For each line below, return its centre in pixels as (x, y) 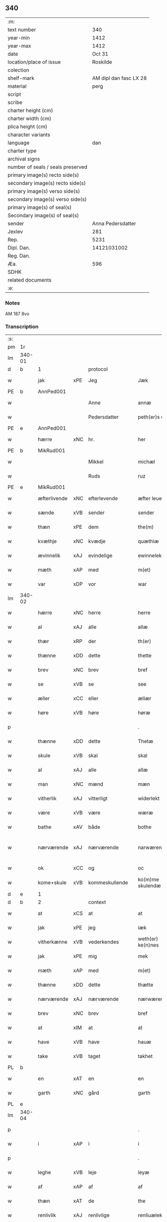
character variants (29, 135)
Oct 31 (100, 54)
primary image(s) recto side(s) (43, 175)
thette (145, 655)
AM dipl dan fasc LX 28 (120, 78)
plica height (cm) (28, 126)
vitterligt (98, 799)
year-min (19, 38)
